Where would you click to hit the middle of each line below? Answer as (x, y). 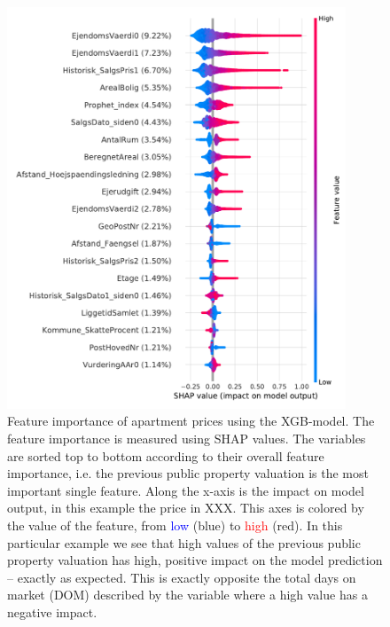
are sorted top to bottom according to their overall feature (166, 455)
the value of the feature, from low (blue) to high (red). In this (175, 525)
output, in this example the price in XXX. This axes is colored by (186, 508)
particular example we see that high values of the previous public (184, 542)
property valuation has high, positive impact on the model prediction (195, 560)
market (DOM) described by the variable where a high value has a (187, 595)
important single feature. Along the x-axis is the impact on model (186, 490)
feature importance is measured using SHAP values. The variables (187, 439)
